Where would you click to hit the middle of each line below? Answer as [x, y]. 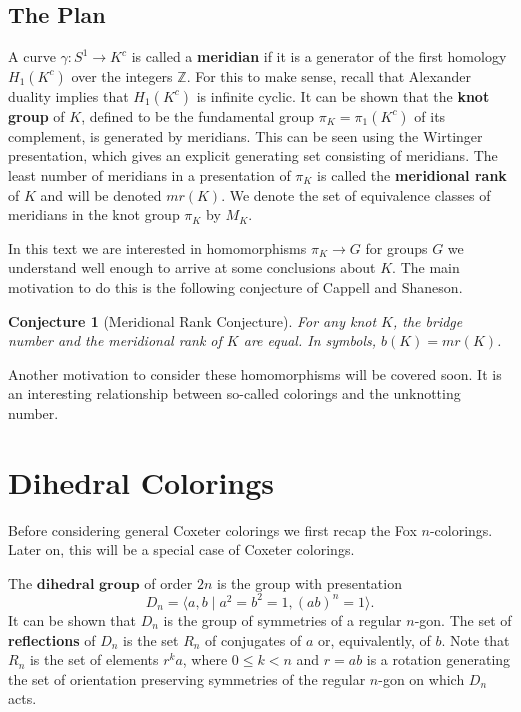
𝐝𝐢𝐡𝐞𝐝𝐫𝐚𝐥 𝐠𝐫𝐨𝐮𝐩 [88, 584]
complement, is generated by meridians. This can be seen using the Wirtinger [245, 135]
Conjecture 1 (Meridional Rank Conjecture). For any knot [192, 320]
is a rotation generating [438, 659]
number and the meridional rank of [115, 340]
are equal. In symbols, [310, 340]
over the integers [122, 75]
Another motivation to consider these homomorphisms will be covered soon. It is [255, 373]
